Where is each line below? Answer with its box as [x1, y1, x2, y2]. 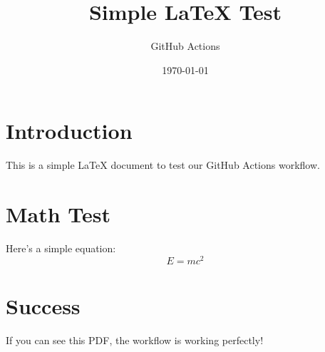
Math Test [6, 200, 111, 229]
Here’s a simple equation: [6, 240, 116, 255]
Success [6, 291, 81, 320]
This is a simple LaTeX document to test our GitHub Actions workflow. [6, 157, 320, 172]
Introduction [6, 116, 133, 145]
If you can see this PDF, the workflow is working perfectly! [6, 332, 264, 347]
